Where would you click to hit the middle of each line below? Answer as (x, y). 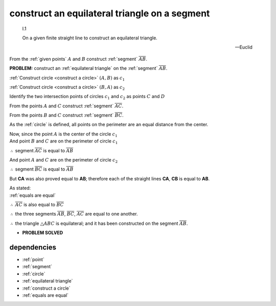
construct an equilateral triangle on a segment (110, 13)
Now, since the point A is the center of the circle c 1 (63, 134)
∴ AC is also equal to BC (37, 204)
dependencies (33, 247)
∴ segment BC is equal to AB (42, 169)
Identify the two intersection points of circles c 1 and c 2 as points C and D (87, 97)
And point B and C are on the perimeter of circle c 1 (64, 142)
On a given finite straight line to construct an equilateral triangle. (90, 38)
